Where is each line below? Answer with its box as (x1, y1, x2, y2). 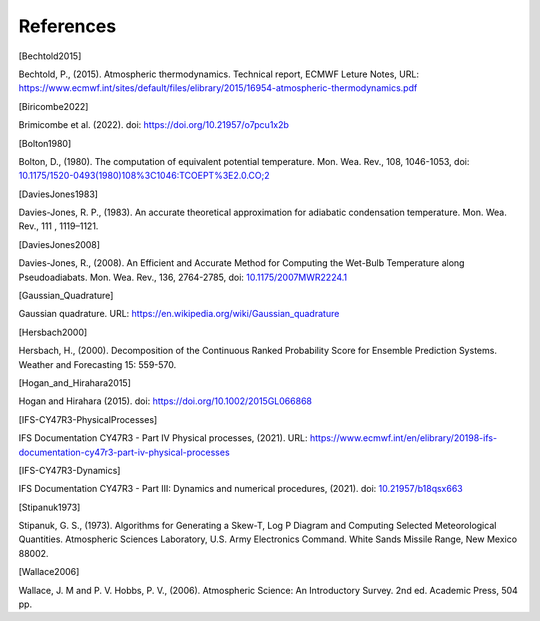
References (18, 15, 117, 37)
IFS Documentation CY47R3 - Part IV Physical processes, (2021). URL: (18, 432, 308, 444)
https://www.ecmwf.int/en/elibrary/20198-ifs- (309, 432, 498, 444)
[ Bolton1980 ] (18, 137, 72, 149)
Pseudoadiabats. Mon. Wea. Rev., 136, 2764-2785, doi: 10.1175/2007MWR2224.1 (18, 271, 348, 283)
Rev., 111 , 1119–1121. (18, 220, 99, 232)
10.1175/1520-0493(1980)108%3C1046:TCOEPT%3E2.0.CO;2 (18, 170, 270, 182)
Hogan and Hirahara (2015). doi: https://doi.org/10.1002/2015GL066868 (18, 395, 312, 407)
